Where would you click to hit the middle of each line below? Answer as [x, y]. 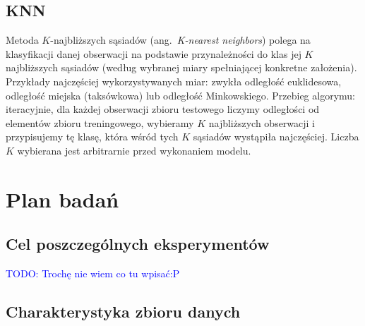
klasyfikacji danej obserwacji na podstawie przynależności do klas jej [154, 53]
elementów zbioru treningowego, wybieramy [100, 122]
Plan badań [62, 199]
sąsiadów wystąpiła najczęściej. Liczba [276, 137]
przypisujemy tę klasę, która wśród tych [92, 137]
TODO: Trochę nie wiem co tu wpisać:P [93, 273]
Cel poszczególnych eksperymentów [138, 244]
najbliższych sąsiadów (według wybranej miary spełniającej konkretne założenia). [181, 67]
